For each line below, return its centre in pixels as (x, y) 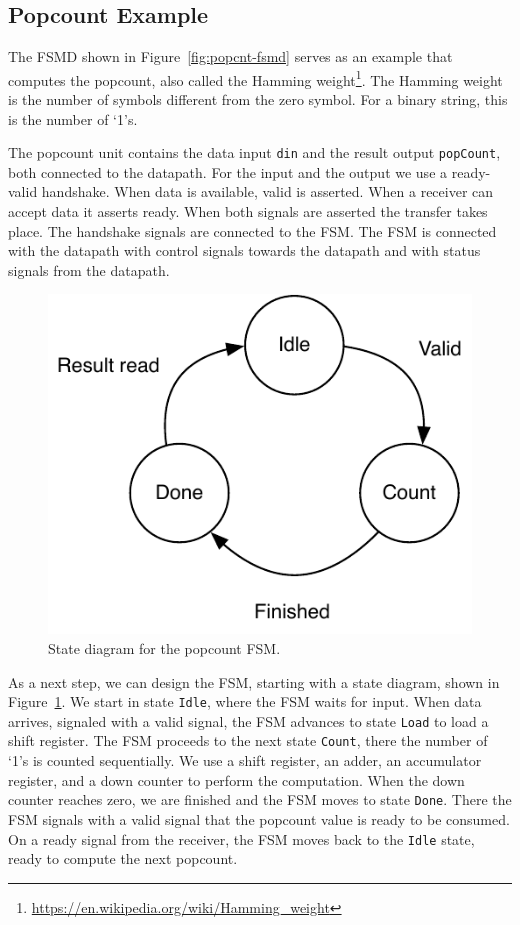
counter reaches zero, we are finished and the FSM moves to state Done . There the (260, 799)
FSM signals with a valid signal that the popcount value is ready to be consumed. (259, 818)
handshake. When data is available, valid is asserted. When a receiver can (267, 191)
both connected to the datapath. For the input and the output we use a (228, 171)
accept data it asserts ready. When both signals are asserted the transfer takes (248, 211)
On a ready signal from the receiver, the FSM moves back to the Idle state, (241, 838)
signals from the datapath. (89, 269)
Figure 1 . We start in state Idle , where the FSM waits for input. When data (245, 701)
